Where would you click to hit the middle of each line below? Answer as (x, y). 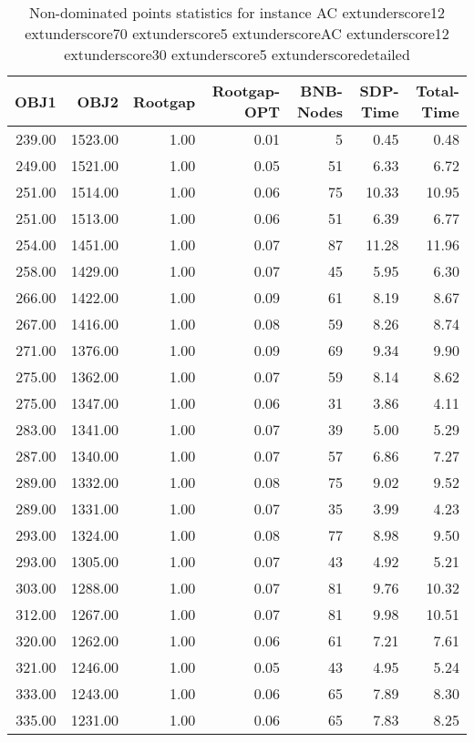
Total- (438, 91)
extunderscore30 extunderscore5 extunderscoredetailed (237, 54)
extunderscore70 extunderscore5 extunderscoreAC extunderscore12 (237, 33)
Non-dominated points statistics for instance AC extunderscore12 (237, 12)
